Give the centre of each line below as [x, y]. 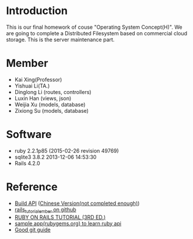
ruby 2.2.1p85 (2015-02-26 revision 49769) [67, 150]
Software [29, 135]
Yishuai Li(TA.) [32, 86]
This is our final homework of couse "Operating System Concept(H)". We [94, 27]
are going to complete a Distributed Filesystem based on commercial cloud [97, 33]
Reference [32, 187]
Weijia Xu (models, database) [50, 105]
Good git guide [33, 230]
